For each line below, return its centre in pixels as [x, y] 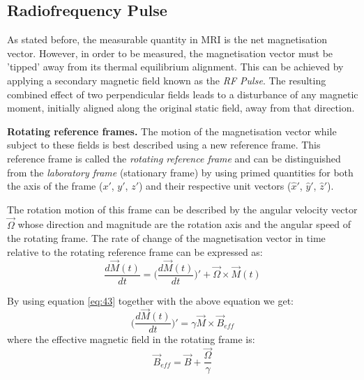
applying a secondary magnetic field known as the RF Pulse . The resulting [167, 80]
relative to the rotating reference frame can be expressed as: [135, 251]
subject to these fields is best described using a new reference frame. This [164, 145]
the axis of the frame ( [55, 186]
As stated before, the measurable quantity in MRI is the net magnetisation [167, 39]
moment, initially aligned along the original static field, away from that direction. [181, 108]
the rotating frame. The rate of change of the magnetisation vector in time [166, 238]
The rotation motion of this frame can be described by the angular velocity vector [182, 209]
